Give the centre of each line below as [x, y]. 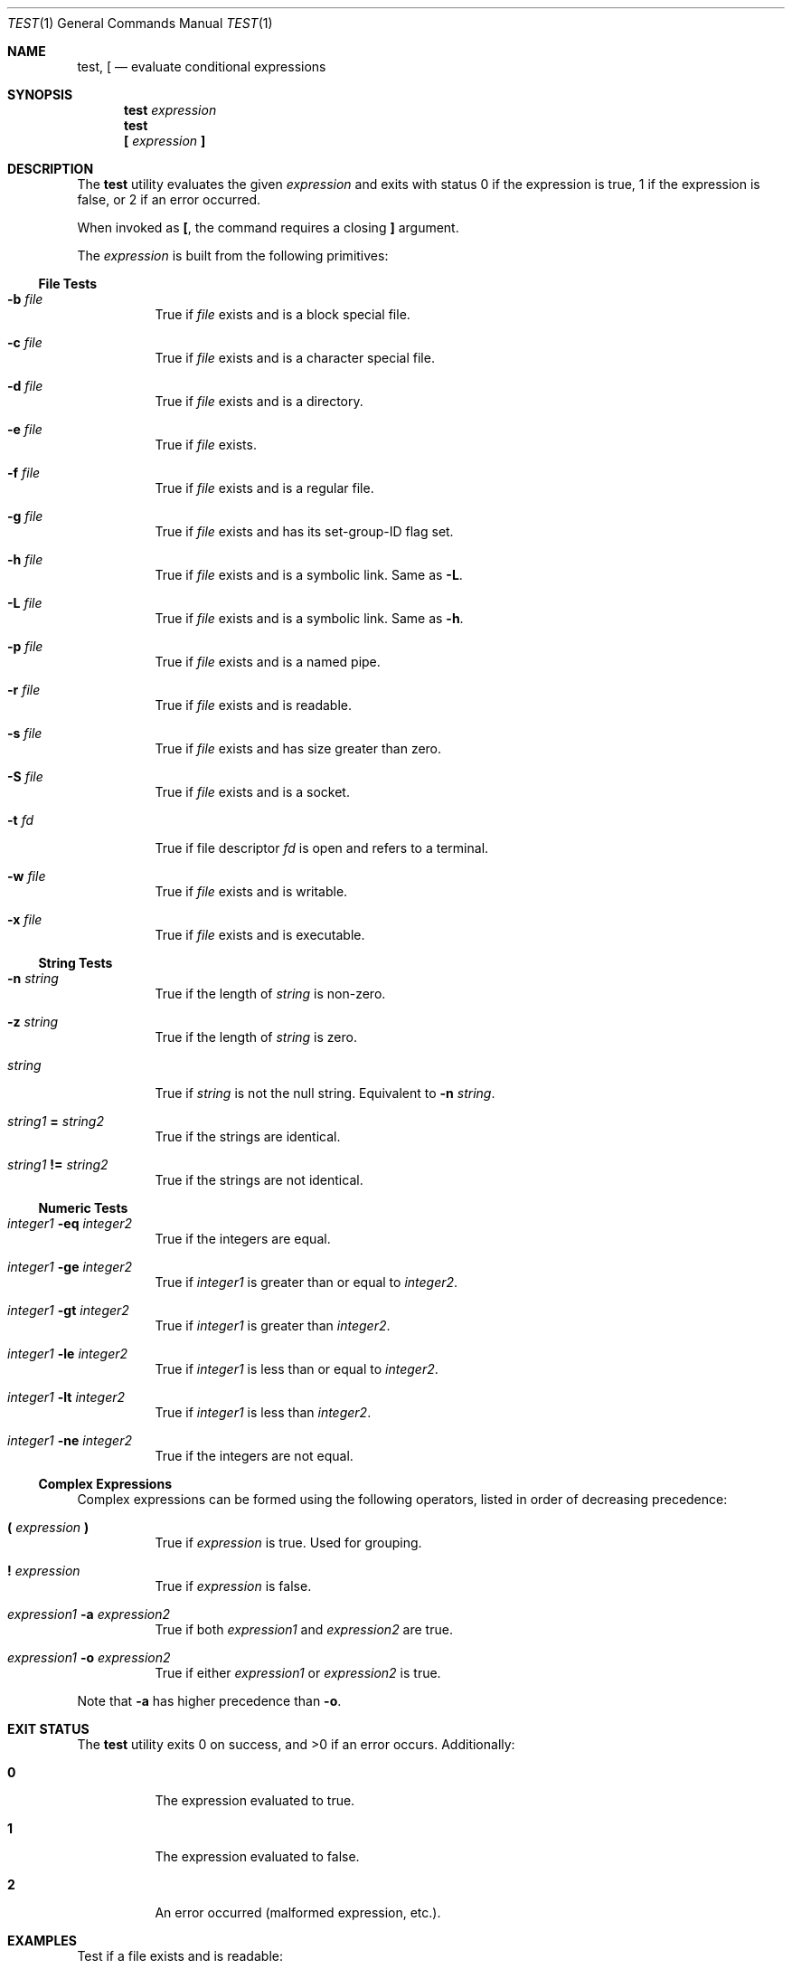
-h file [25, 559]
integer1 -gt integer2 [68, 1310]
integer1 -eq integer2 [70, 1223]
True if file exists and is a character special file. [295, 358]
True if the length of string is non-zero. [270, 994]
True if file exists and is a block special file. [283, 314]
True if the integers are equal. [243, 1239]
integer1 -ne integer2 [70, 1440]
